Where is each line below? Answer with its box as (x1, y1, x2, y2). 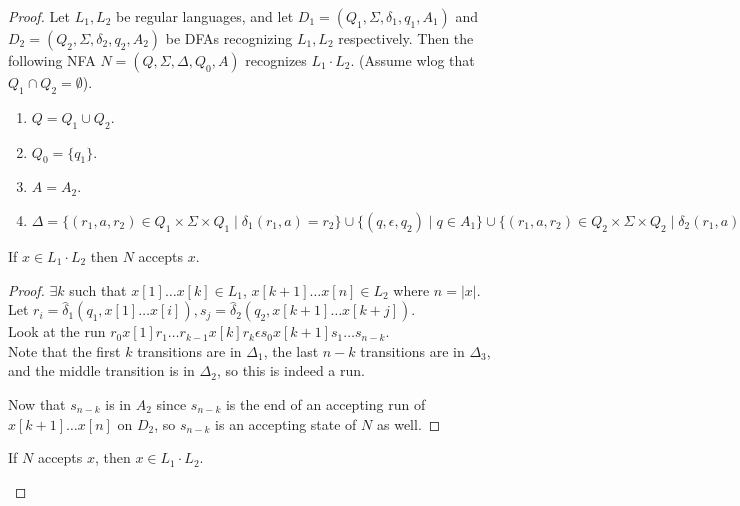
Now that (8, 393, 66, 414)
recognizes (245, 50, 307, 70)
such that (69, 279, 127, 300)
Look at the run (8, 321, 106, 342)
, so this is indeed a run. (216, 360, 365, 381)
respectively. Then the (338, 28, 474, 48)
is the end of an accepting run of (225, 393, 426, 414)
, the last (263, 340, 319, 361)
